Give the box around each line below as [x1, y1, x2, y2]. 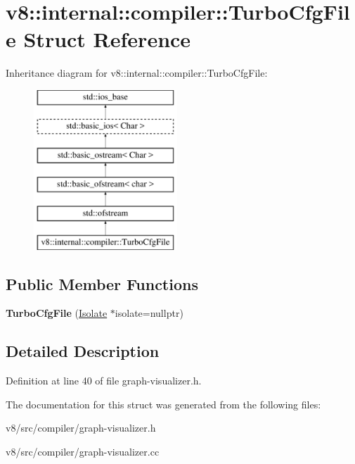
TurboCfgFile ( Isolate [6, 306, 108, 320]
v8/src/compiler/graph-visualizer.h [6, 420, 156, 435]
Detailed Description [6, 340, 160, 362]
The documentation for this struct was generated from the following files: [6, 396, 321, 411]
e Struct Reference [6, 25, 191, 54]
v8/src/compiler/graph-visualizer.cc [6, 444, 160, 459]
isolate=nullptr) [115, 306, 183, 320]
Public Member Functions [6, 272, 198, 294]
